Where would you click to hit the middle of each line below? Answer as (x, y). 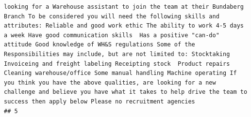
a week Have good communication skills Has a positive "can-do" (112, 35)
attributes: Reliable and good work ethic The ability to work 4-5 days (124, 26)
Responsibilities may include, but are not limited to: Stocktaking (117, 54)
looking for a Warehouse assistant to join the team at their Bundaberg (124, 7)
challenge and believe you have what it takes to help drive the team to (126, 92)
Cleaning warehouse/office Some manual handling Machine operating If (120, 73)
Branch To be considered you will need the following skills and (112, 16)
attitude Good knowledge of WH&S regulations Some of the (100, 45)
